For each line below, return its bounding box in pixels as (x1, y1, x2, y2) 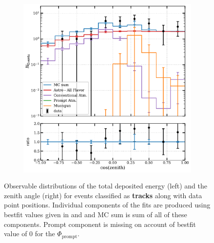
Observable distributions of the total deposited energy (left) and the (4, 181, 207, 191)
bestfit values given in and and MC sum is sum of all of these (4, 209, 187, 220)
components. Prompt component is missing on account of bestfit (4, 219, 196, 229)
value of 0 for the (4, 228, 55, 239)
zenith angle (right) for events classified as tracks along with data (4, 190, 202, 200)
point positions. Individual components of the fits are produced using (4, 200, 211, 210)
